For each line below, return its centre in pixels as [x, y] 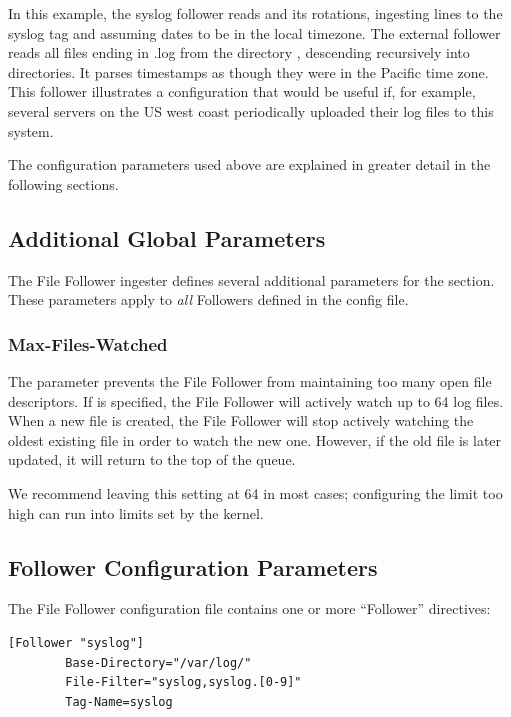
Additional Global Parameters [167, 237]
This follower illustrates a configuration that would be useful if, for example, [242, 91]
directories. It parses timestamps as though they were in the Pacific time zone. [248, 71]
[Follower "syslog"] [76, 642]
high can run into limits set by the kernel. [136, 512]
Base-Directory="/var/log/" [158, 662]
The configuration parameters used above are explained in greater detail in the [249, 164]
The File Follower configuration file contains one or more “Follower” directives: [249, 608]
